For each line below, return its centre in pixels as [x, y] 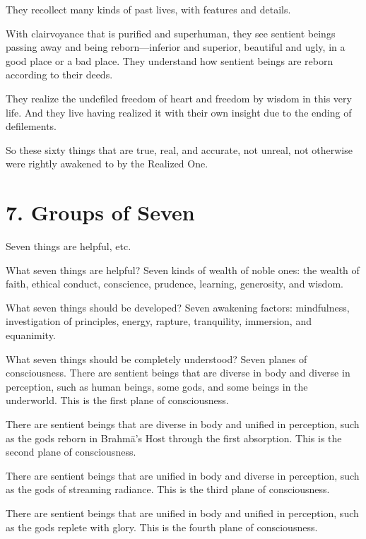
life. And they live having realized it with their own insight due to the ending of [179, 112]
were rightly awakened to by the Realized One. [107, 164]
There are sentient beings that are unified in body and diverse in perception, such [183, 475]
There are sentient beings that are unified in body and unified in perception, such [182, 513]
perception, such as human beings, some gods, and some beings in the [157, 386]
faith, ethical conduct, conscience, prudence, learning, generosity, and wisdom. [175, 284]
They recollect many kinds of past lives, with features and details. [148, 9]
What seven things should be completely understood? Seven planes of [157, 359]
